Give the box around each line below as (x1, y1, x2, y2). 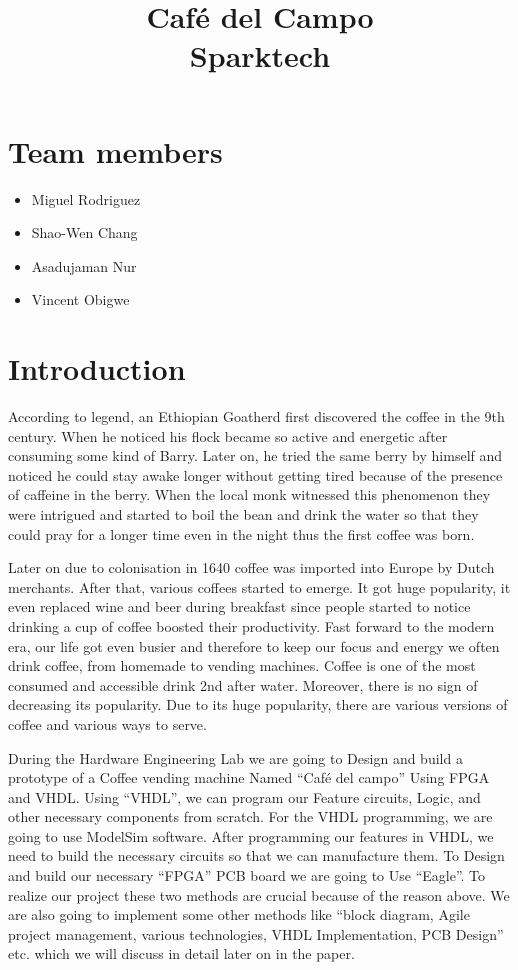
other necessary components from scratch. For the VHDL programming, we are (8, 806, 493, 827)
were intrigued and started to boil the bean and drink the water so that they (8, 503, 479, 524)
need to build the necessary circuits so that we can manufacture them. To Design (8, 845, 505, 866)
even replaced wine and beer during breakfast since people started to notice (8, 596, 471, 617)
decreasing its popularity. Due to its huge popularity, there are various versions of (8, 694, 508, 715)
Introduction (8, 348, 186, 389)
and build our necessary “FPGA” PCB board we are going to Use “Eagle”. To (8, 865, 486, 886)
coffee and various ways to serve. (8, 713, 207, 734)
